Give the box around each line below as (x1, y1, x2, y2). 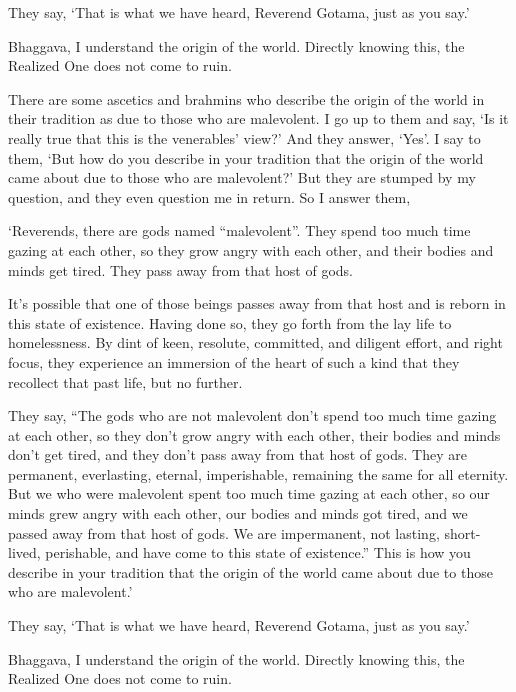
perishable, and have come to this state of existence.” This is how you (45, 542, 471, 563)
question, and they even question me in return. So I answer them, (8, 186, 411, 207)
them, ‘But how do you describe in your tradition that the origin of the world (8, 147, 484, 168)
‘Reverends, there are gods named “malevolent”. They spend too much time (8, 220, 471, 241)
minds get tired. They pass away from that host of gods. (8, 259, 354, 280)
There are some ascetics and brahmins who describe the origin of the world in (8, 88, 485, 109)
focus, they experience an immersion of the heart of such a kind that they (8, 351, 460, 372)
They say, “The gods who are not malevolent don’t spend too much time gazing (8, 405, 497, 426)
